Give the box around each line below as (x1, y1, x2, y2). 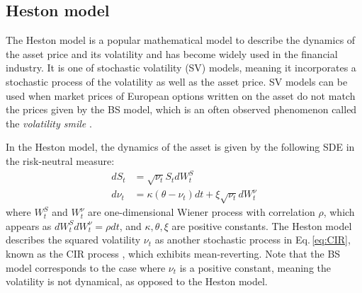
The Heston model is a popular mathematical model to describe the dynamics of (6, 33, 356, 47)
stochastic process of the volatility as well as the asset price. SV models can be (6, 74, 348, 88)
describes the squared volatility (6, 232, 141, 247)
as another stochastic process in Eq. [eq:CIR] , (154, 232, 351, 247)
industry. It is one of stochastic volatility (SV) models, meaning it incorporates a (6, 60, 356, 75)
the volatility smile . (6, 115, 92, 130)
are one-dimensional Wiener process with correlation (87, 205, 315, 219)
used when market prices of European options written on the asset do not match (6, 88, 356, 103)
